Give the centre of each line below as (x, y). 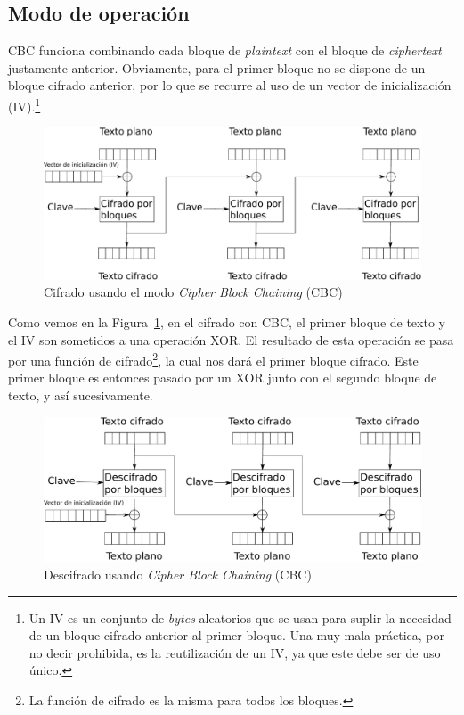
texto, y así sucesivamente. (81, 395)
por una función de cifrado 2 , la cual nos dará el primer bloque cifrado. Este (213, 359)
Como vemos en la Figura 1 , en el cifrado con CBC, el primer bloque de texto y (227, 322)
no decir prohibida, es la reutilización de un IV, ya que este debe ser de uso (235, 652)
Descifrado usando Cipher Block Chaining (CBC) (178, 574)
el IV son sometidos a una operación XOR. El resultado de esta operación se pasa (231, 339)
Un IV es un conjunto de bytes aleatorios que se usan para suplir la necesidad (240, 617)
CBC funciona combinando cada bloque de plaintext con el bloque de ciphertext (225, 50)
